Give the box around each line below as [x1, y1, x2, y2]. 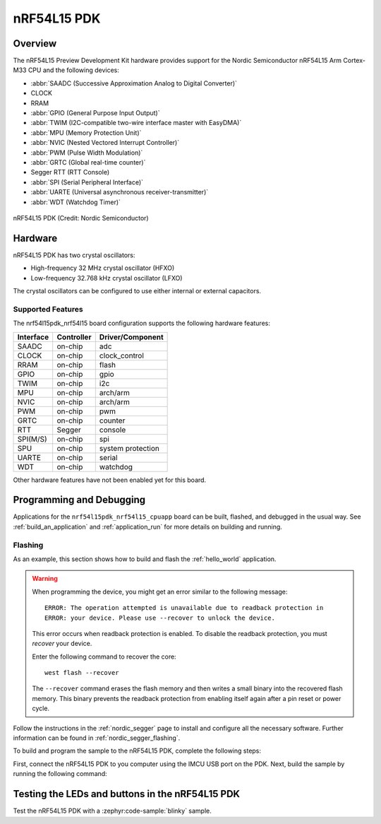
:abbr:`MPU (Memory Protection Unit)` [30, 128, 142, 137]
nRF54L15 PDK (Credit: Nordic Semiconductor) [13, 213, 149, 222]
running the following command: [13, 770, 107, 778]
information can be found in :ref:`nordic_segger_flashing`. [13, 734, 181, 742]
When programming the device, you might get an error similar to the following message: [32, 587, 288, 596]
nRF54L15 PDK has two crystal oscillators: [13, 251, 135, 259]
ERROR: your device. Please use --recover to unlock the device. [44, 613, 275, 622]
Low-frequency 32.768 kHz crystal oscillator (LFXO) [30, 273, 183, 282]
